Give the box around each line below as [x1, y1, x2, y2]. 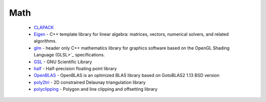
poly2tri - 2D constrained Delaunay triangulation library [33, 79, 146, 85]
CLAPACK [33, 25, 54, 30]
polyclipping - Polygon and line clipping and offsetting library [33, 86, 158, 92]
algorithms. [33, 38, 57, 44]
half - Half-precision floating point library [33, 65, 117, 71]
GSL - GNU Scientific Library [33, 59, 92, 65]
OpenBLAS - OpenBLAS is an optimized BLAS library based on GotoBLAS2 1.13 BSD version [33, 73, 220, 78]
